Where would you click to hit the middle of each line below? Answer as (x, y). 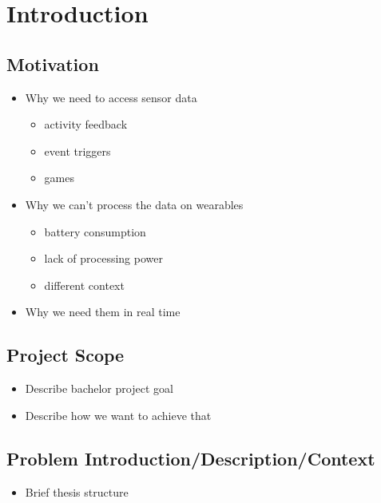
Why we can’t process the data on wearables (134, 204)
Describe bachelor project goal (99, 388)
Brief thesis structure (77, 491)
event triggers (77, 151)
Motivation (53, 63)
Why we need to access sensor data (111, 97)
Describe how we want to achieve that (118, 415)
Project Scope (65, 355)
